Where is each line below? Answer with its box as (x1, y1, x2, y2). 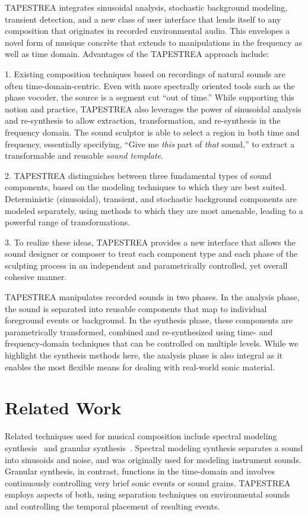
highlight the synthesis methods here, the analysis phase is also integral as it (5, 349, 283, 361)
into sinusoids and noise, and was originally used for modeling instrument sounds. (5, 453, 301, 465)
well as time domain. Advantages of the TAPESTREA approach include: (5, 48, 269, 60)
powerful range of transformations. (5, 216, 131, 228)
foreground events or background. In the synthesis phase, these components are (5, 314, 293, 326)
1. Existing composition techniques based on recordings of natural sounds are (5, 67, 285, 80)
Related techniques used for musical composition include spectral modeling (5, 430, 277, 442)
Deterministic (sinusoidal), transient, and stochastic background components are (5, 192, 297, 204)
